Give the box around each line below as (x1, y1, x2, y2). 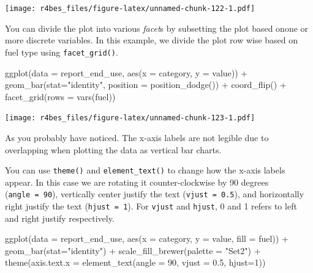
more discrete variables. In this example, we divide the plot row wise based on (5, 34, 298, 46)
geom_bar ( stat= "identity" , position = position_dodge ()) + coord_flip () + (5, 78, 287, 91)
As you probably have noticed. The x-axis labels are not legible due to (5, 131, 269, 144)
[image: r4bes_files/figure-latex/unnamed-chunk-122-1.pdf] (5, 4, 255, 13)
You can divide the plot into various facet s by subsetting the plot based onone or (5, 21, 309, 34)
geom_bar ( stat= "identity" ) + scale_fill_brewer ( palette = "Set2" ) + (5, 244, 261, 257)
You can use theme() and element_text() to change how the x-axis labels (5, 164, 285, 177)
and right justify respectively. (5, 211, 115, 224)
